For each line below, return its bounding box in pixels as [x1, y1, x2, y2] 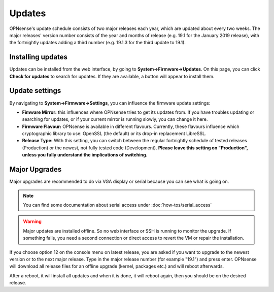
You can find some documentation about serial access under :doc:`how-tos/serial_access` [23, 202, 212, 208]
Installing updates [9, 53, 68, 61]
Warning [23, 218, 42, 224]
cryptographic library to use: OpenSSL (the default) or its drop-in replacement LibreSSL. [22, 131, 207, 137]
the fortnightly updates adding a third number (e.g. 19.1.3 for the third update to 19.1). [9, 40, 186, 46]
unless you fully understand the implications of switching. [22, 152, 148, 158]
